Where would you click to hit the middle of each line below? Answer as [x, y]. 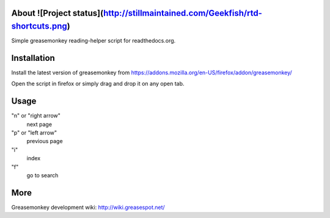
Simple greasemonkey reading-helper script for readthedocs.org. [94, 41]
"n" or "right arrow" [36, 116]
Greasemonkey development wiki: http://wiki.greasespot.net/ [88, 207]
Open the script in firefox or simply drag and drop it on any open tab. [98, 84]
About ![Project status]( [57, 13]
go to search [42, 175]
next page [39, 124]
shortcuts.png [39, 26]
